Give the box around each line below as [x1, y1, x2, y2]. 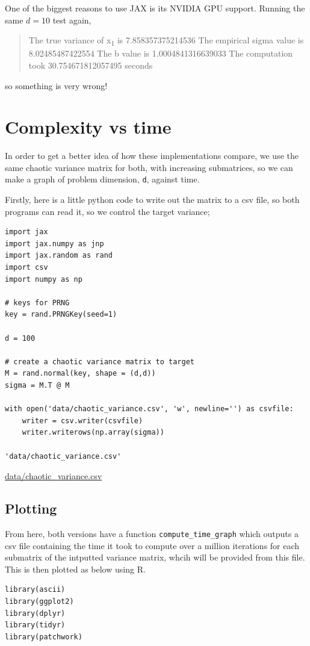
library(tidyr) [5, 621, 66, 630]
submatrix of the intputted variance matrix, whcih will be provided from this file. [5, 551, 305, 564]
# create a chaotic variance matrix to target [5, 357, 194, 366]
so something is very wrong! [5, 79, 108, 92]
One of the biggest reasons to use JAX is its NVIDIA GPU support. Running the [5, 2, 305, 14]
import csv [5, 263, 48, 272]
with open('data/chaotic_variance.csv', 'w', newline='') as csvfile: [5, 405, 294, 414]
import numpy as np [5, 275, 82, 284]
